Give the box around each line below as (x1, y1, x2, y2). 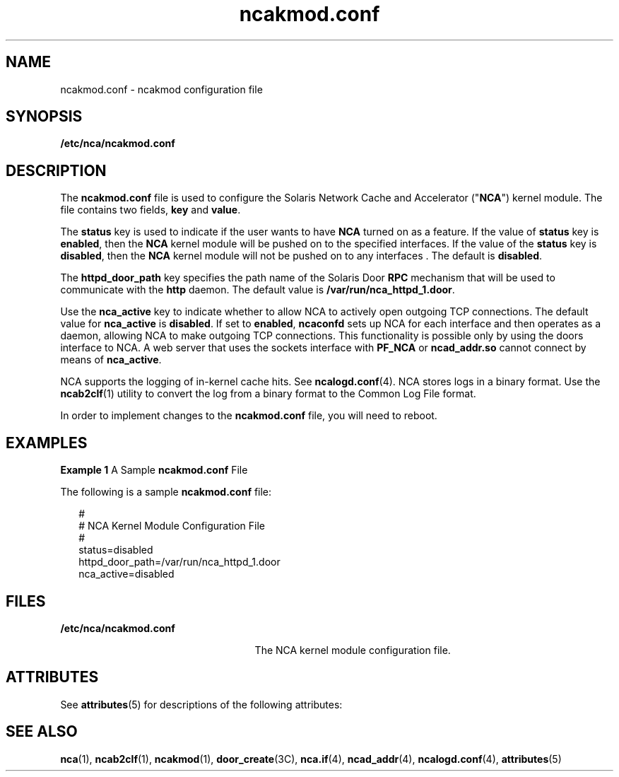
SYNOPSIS (6, 107, 83, 126)
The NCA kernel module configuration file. (254, 643, 451, 656)
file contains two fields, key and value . (60, 204, 241, 216)
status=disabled (78, 544, 153, 556)
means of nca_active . (60, 354, 162, 366)
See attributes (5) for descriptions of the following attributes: (60, 698, 343, 711)
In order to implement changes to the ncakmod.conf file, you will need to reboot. (60, 409, 437, 422)
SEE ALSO (6, 723, 78, 741)
